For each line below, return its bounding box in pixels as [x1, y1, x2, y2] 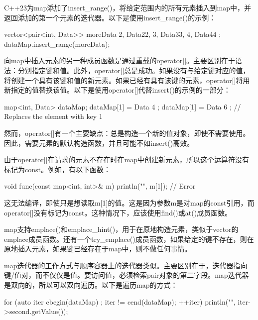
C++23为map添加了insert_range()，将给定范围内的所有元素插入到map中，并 [4, 2, 252, 12]
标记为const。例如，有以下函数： [4, 164, 111, 174]
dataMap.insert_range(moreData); [4, 38, 110, 49]
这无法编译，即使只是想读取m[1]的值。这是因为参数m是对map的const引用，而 [4, 197, 255, 208]
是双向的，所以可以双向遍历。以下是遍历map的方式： [4, 280, 178, 290]
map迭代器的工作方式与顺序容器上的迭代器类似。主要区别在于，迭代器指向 [4, 260, 248, 270]
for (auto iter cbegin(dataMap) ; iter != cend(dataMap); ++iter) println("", [4, 296, 236, 307]
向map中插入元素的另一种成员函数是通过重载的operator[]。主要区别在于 [4, 55, 236, 66]
